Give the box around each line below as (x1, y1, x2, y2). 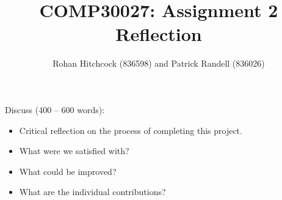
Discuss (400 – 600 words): (5, 103, 105, 116)
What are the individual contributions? (19, 185, 166, 198)
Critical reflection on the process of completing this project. (19, 124, 242, 136)
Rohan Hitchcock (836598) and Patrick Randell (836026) (52, 57, 265, 70)
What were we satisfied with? (19, 144, 129, 157)
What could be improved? (19, 165, 117, 177)
